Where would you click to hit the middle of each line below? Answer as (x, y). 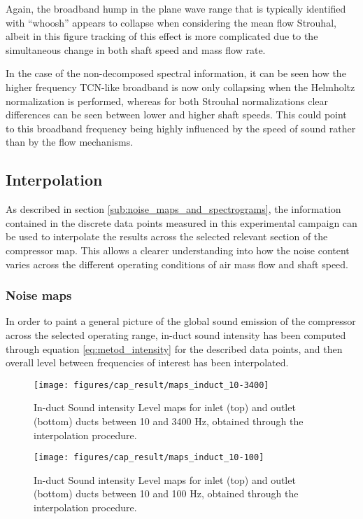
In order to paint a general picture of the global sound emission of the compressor (181, 321)
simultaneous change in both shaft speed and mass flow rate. (136, 49)
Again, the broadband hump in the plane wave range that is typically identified (176, 8)
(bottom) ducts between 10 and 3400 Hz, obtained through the (169, 421)
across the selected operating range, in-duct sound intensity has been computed (176, 334)
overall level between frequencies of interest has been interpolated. (147, 362)
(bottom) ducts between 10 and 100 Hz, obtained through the (166, 493)
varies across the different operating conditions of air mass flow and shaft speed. (177, 264)
